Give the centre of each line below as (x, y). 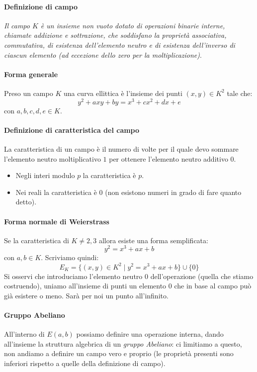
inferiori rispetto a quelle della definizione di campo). (85, 363)
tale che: (240, 93)
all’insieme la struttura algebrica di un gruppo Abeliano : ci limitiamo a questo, (123, 343)
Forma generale (31, 74)
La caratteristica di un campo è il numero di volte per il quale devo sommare (121, 149)
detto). (26, 202)
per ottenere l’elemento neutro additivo (169, 158)
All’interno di (24, 334)
